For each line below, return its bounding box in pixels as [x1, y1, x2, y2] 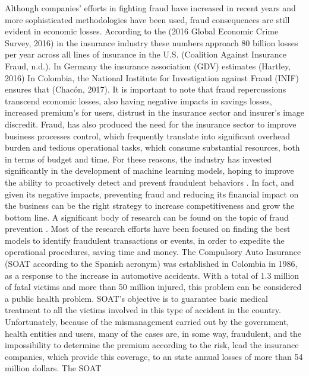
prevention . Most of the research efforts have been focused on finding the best [5, 222, 291, 235]
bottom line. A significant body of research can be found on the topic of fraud [5, 211, 289, 223]
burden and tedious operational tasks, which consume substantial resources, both [5, 141, 300, 154]
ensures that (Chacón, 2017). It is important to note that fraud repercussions [5, 83, 286, 95]
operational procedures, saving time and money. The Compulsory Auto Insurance [5, 246, 301, 258]
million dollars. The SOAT [5, 362, 102, 374]
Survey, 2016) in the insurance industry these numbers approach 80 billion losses [5, 36, 298, 49]
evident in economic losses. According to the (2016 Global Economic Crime [5, 25, 279, 37]
